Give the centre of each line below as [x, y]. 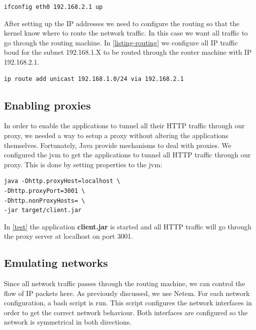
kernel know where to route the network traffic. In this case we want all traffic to [126, 33]
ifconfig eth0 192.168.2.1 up [53, 7]
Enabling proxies [48, 105]
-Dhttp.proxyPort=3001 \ [45, 191]
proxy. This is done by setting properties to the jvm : [83, 164]
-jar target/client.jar [43, 210]
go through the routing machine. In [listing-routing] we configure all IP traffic [121, 42]
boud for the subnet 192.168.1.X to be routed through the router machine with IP [128, 52]
